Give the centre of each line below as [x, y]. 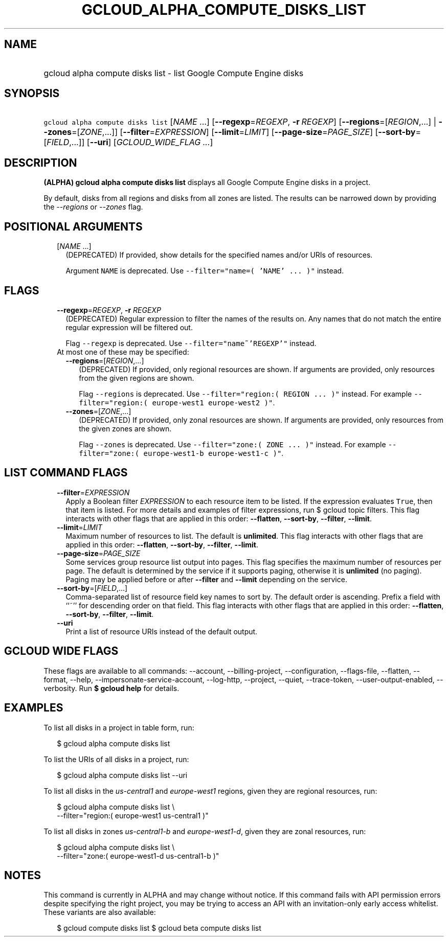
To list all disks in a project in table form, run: [119, 727]
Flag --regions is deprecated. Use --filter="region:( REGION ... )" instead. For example [245, 394]
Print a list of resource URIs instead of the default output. [162, 631]
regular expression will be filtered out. [129, 327]
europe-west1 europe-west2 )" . [214, 402]
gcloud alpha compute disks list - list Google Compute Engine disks [174, 73]
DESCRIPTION [41, 163]
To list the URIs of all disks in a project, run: [116, 759]
